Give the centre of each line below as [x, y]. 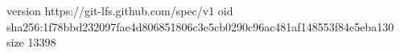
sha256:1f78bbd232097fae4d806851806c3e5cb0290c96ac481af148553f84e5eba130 [200, 26]
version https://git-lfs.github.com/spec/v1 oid [120, 10]
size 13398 [31, 42]
